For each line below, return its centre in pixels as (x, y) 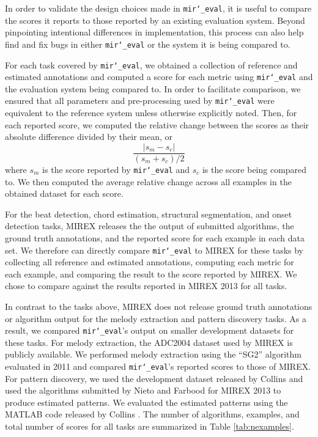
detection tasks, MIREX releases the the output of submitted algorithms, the (150, 226)
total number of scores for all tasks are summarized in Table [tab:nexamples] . (150, 426)
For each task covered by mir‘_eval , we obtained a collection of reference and (151, 64)
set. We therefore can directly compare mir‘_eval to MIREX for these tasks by (154, 250)
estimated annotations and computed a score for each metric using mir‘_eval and (159, 77)
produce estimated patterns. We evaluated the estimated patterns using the (146, 402)
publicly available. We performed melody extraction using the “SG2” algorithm (153, 354)
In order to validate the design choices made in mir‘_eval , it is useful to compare (158, 8)
